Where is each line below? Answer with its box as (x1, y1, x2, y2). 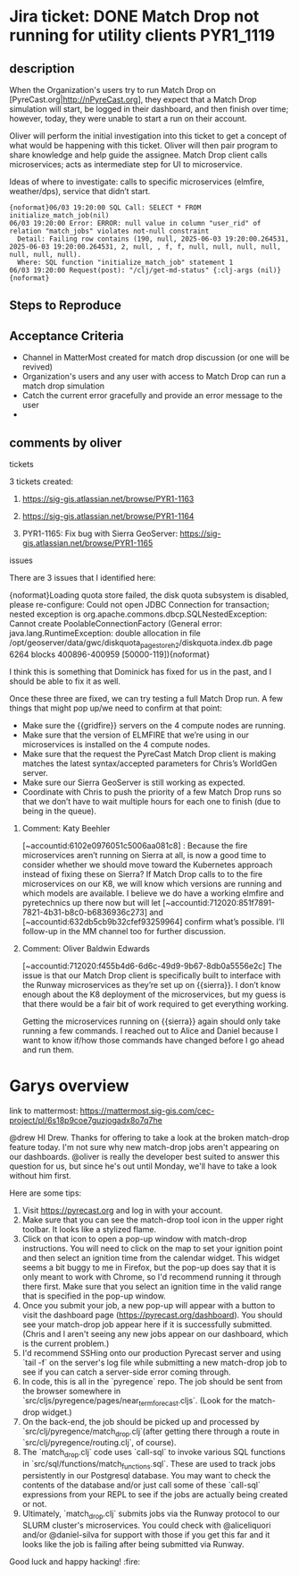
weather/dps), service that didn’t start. (9, 186, 151, 196)
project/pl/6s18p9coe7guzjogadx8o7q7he (9, 1114, 162, 1125)
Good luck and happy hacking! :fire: (9, 1555, 141, 1567)
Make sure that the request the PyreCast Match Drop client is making (21, 748, 277, 759)
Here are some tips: (9, 1188, 82, 1198)
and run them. (21, 1044, 74, 1055)
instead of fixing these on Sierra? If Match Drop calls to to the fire (21, 868, 263, 879)
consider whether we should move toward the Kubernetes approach (21, 859, 273, 870)
